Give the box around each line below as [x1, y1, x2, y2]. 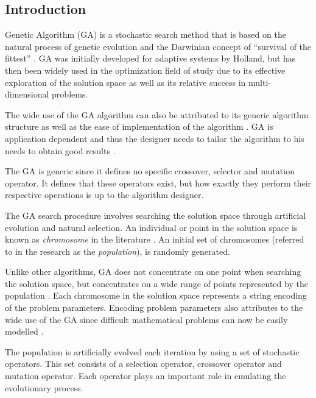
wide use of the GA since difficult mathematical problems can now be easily [5, 313, 288, 325]
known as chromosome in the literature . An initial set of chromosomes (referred [5, 233, 304, 246]
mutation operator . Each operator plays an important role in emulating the [5, 369, 286, 382]
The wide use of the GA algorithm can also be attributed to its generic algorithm [5, 108, 309, 121]
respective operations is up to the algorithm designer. [5, 188, 204, 201]
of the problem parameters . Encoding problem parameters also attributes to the [5, 301, 303, 314]
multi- [248, 76, 271, 88]
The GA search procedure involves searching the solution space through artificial [5, 208, 306, 221]
